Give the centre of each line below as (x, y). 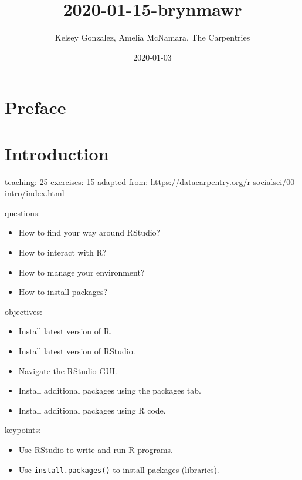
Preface (35, 107)
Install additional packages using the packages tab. (110, 390)
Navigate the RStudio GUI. (68, 370)
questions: (23, 212)
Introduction (57, 153)
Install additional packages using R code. (92, 410)
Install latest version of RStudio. (77, 350)
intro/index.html (35, 193)
